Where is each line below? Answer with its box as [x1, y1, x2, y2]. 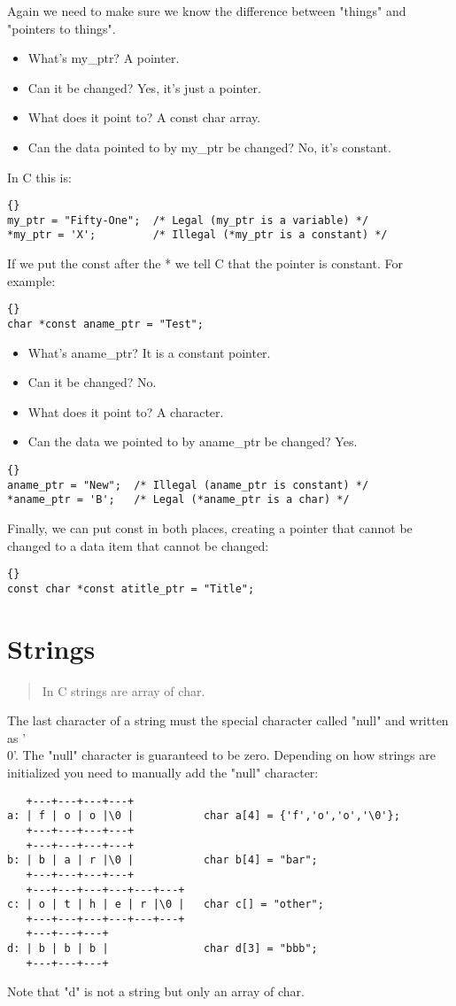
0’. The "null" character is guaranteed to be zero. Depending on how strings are [7, 746, 437, 764]
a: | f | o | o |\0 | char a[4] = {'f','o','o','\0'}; [7, 809, 400, 823]
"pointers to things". [7, 19, 116, 37]
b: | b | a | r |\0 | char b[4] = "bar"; [7, 854, 318, 867]
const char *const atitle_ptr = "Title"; [7, 582, 255, 595]
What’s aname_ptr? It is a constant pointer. [27, 343, 271, 361]
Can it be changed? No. [27, 373, 157, 391]
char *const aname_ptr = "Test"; [7, 317, 204, 330]
